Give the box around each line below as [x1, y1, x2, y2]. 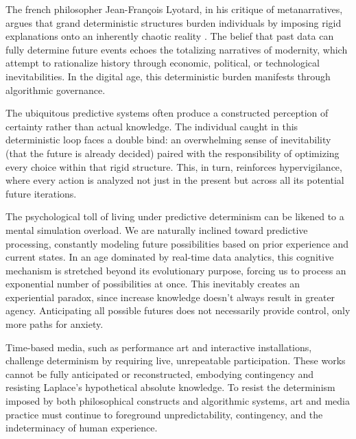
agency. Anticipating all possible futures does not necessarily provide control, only [5, 303, 351, 318]
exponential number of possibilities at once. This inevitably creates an [5, 276, 300, 291]
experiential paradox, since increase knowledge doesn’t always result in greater [5, 289, 335, 304]
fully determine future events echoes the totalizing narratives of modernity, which [5, 42, 348, 56]
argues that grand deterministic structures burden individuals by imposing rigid [5, 15, 342, 29]
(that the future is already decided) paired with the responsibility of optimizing [5, 145, 340, 160]
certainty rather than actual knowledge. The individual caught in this [5, 119, 298, 133]
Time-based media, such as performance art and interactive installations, [5, 340, 312, 354]
